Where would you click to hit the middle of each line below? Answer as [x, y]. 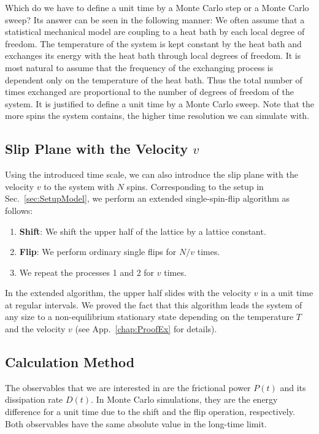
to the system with [79, 186]
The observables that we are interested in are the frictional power [128, 387]
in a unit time [287, 293]
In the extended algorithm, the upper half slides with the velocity [128, 293]
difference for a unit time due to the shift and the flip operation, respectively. [150, 412]
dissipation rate [34, 399]
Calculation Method [70, 362]
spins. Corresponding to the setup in [195, 186]
